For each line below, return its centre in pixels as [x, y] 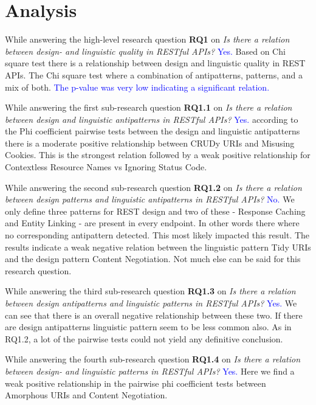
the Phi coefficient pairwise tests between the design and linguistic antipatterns [153, 131]
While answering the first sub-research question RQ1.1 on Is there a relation [149, 107]
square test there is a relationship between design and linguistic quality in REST [155, 63]
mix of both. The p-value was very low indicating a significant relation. [137, 87]
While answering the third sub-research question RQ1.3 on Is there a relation [150, 291]
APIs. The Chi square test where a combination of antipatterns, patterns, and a [154, 74]
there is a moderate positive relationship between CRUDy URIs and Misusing [150, 143]
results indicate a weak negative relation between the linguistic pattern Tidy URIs [158, 247]
